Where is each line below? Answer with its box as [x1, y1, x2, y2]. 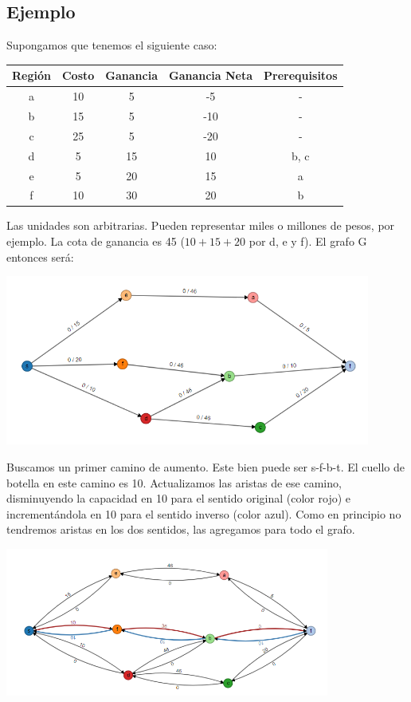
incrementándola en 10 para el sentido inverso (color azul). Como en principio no [6, 505, 401, 522]
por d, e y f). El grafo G [249, 233, 367, 250]
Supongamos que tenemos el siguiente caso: [6, 37, 217, 53]
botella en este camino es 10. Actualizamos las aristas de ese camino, [6, 474, 342, 491]
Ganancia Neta [169, 67, 253, 84]
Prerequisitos [264, 67, 338, 84]
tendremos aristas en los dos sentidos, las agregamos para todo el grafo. [6, 521, 355, 538]
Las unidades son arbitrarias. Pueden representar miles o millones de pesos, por [6, 217, 395, 234]
